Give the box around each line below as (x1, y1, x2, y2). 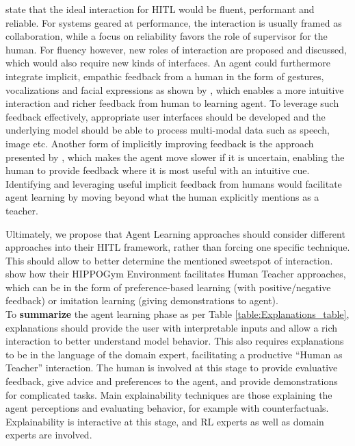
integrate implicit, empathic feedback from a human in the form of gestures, (5, 69, 324, 83)
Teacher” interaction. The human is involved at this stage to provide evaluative (5, 360, 338, 375)
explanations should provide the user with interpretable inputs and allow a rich (5, 320, 338, 334)
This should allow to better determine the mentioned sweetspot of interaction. (5, 253, 333, 267)
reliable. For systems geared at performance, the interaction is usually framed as (5, 15, 342, 29)
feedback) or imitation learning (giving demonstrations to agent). (5, 293, 278, 308)
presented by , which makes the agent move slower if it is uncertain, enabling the (5, 149, 345, 164)
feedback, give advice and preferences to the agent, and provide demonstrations (5, 374, 338, 388)
